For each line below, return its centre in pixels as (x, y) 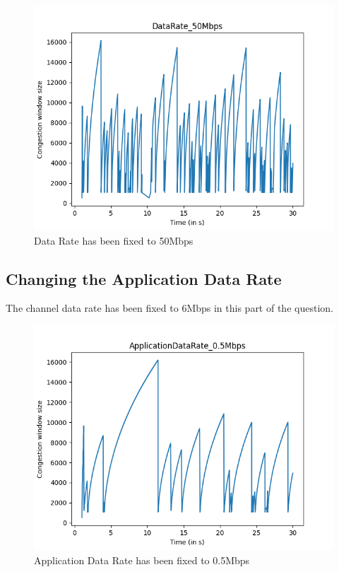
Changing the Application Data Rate (144, 278)
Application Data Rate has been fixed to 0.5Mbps (142, 560)
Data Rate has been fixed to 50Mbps (114, 240)
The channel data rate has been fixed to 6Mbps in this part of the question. (169, 308)
